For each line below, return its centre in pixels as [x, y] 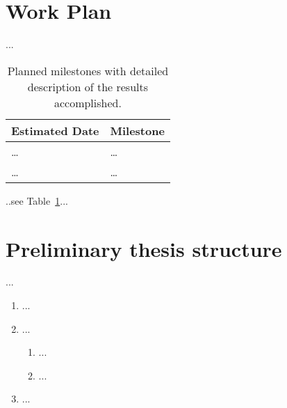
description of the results [88, 86]
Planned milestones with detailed [88, 70]
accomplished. [88, 102]
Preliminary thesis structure [144, 248]
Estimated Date [55, 130]
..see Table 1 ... [37, 200]
